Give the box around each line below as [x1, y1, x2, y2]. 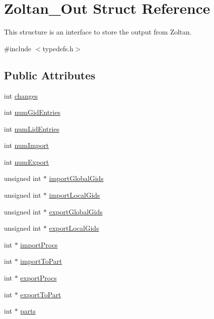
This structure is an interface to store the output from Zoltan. [4, 27, 192, 37]
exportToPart [20, 289, 61, 299]
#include [4, 43, 32, 53]
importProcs [20, 239, 58, 249]
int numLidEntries [4, 123, 60, 134]
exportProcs [20, 273, 57, 283]
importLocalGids [49, 190, 100, 200]
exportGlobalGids [49, 206, 103, 216]
